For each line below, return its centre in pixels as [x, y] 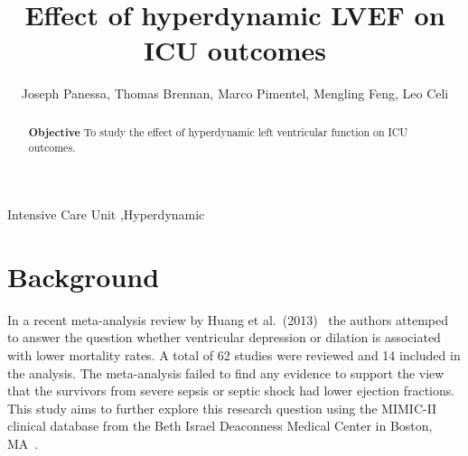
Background [84, 276]
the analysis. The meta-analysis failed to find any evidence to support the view [226, 372]
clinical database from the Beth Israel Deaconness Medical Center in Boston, [220, 426]
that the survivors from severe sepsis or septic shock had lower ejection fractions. [231, 391]
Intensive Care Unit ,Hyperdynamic [106, 214]
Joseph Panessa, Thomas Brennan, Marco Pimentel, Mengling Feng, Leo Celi [235, 93]
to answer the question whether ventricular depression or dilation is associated [224, 337]
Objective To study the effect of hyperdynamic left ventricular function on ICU [218, 132]
